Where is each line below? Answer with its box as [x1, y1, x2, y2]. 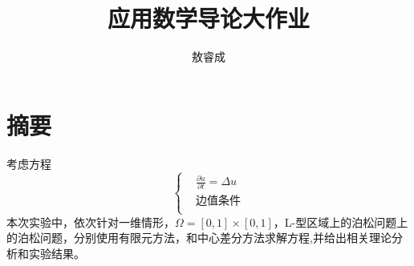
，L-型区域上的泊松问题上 [273, 213, 408, 230]
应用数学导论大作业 [107, 2, 310, 34]
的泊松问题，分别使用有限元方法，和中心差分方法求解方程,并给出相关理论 [6, 229, 392, 246]
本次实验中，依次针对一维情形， [6, 213, 175, 230]
